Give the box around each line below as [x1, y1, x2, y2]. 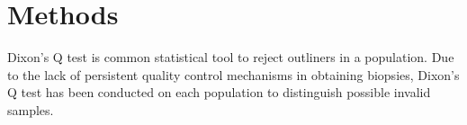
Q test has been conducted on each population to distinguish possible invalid [7, 83, 431, 102]
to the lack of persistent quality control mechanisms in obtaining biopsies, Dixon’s [7, 65, 460, 84]
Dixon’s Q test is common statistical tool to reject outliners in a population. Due [7, 48, 454, 67]
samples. [7, 100, 54, 119]
